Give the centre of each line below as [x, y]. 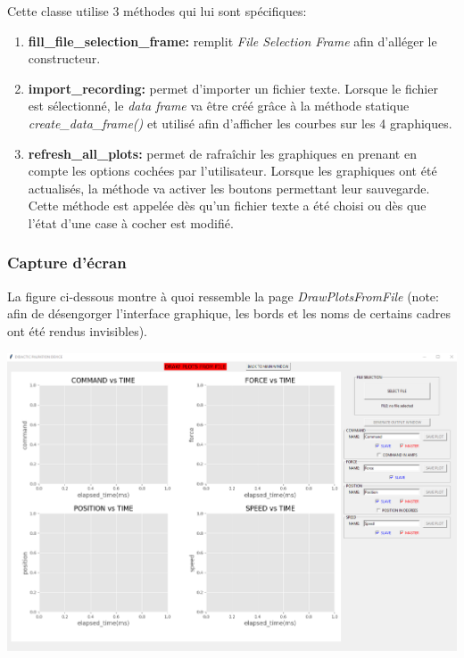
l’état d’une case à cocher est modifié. [131, 222]
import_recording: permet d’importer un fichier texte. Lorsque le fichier [233, 88]
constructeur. [64, 58]
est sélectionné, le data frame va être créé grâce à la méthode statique [219, 106]
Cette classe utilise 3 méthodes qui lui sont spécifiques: [157, 11]
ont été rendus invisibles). [77, 330]
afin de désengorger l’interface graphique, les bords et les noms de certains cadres [229, 313]
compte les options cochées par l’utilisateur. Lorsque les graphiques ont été [232, 171]
